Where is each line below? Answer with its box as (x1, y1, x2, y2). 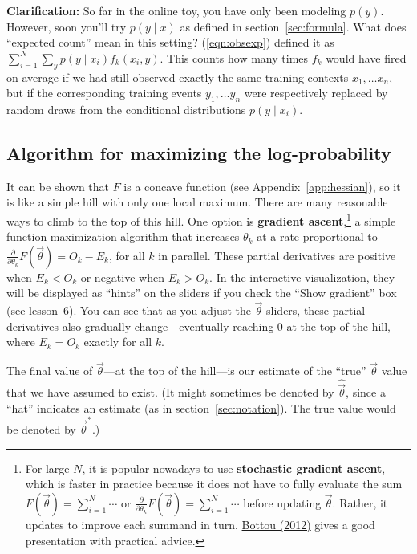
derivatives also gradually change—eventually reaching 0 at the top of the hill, (6, 317, 391, 334)
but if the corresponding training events (6, 84, 202, 101)
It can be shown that (6, 177, 110, 194)
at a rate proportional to (257, 228, 378, 245)
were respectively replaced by (244, 84, 388, 101)
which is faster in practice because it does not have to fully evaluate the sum (25, 475, 403, 492)
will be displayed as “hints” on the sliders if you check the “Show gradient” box (6, 284, 397, 301)
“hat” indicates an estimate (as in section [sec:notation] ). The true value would (6, 399, 396, 416)
